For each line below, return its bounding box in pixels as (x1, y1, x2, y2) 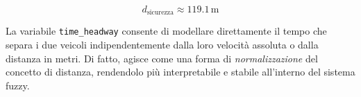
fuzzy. (6, 78, 30, 92)
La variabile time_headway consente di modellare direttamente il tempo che (6, 24, 327, 38)
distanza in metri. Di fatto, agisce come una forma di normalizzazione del (6, 51, 318, 65)
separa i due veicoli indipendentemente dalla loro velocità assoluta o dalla (6, 37, 319, 52)
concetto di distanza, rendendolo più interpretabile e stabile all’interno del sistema (6, 64, 355, 79)
